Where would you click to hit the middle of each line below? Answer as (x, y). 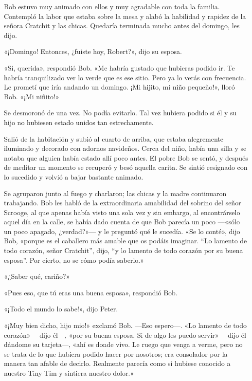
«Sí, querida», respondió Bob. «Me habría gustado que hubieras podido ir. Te (119, 67)
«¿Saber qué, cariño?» (37, 276)
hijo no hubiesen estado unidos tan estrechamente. (79, 122)
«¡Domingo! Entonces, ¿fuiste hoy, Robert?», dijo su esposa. (93, 51)
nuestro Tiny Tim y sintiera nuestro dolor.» (69, 373)
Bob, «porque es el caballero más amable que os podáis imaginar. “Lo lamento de (126, 241)
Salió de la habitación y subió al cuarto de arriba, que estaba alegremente (114, 138)
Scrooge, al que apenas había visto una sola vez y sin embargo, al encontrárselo (122, 212)
